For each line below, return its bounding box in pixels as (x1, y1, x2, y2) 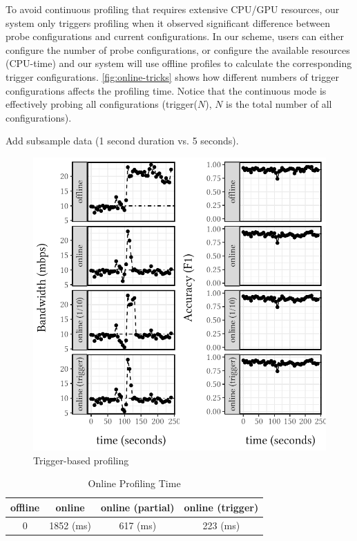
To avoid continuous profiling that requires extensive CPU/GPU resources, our (6, 2, 340, 16)
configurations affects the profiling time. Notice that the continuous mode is (6, 83, 327, 97)
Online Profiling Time (88, 476, 181, 491)
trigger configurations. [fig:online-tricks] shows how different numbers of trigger (6, 69, 339, 84)
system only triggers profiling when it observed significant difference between (6, 15, 330, 30)
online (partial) (101, 500, 175, 514)
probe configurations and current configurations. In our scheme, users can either (6, 29, 344, 44)
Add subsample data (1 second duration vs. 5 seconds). (6, 133, 239, 148)
